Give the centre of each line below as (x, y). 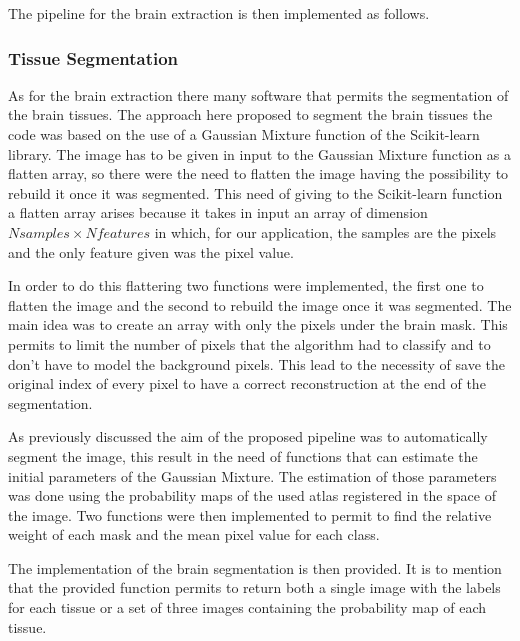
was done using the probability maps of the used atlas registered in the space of (252, 495)
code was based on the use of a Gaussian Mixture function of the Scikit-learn (244, 134)
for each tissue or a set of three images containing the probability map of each (247, 607)
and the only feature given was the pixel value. (151, 251)
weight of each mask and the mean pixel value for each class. (194, 534)
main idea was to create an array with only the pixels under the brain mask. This (258, 324)
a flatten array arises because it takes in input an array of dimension (218, 212)
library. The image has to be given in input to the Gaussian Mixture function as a (260, 153)
